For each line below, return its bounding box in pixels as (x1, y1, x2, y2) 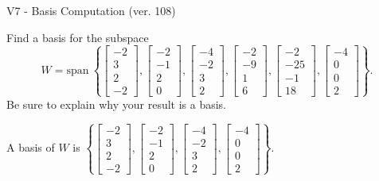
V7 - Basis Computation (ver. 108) (6, 2, 176, 18)
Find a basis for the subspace (6, 29, 149, 45)
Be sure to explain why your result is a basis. (6, 95, 227, 112)
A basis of (6, 139, 55, 156)
